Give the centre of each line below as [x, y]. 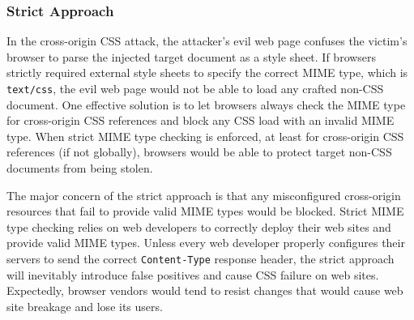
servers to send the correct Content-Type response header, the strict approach [201, 258]
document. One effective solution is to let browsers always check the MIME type [206, 104]
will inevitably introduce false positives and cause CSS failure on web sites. [193, 274]
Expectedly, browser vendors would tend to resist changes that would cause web [205, 290]
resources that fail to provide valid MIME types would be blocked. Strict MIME [205, 211]
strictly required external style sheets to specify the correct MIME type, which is [207, 73]
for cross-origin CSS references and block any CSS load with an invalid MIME [201, 120]
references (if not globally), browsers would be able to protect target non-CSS [199, 152]
